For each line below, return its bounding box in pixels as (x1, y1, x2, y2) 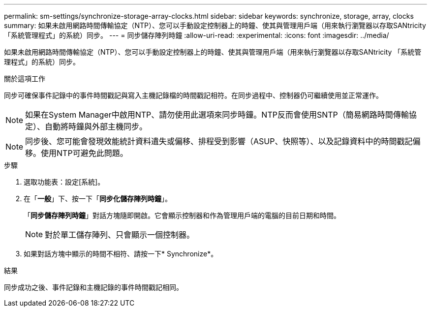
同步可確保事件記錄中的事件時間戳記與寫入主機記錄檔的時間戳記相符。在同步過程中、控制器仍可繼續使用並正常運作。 (4, 91, 383, 99)
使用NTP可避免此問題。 (41, 148, 128, 158)
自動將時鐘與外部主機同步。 (45, 122, 148, 131)
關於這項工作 (4, 74, 45, 83)
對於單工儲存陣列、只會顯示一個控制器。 (45, 230, 195, 240)
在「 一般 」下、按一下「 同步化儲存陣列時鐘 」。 (24, 194, 172, 203)
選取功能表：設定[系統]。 (24, 178, 105, 186)
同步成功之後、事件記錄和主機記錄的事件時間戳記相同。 (4, 283, 183, 291)
